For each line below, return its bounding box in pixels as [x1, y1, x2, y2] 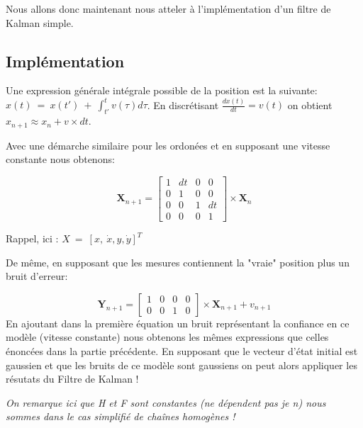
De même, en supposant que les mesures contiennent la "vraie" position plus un [6, 254, 350, 269]
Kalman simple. [6, 15, 74, 30]
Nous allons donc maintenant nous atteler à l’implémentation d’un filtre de [6, 1, 331, 16]
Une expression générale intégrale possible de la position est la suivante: [6, 83, 318, 98]
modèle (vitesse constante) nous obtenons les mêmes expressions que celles [6, 330, 329, 344]
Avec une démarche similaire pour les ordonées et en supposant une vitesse [6, 137, 330, 152]
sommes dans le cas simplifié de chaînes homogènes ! [6, 409, 235, 424]
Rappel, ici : [6, 231, 59, 246]
